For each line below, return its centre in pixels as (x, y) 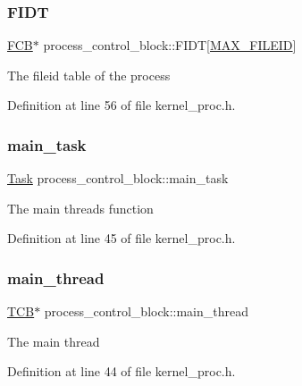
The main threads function (80, 208)
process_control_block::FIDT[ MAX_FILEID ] (170, 45)
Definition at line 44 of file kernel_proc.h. (122, 371)
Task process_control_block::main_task (118, 178)
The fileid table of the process (89, 75)
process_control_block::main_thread (146, 311)
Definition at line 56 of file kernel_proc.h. (122, 105)
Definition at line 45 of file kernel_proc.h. (122, 238)
